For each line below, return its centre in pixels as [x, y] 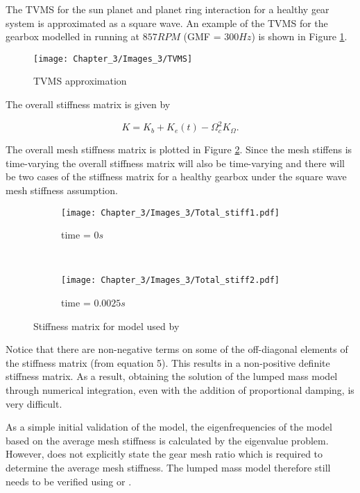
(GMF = [202, 36]
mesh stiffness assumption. [62, 190]
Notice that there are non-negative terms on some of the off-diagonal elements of [177, 349]
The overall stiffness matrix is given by [88, 104]
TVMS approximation [80, 81]
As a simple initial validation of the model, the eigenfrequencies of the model [169, 427]
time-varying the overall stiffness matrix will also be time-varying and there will [175, 163]
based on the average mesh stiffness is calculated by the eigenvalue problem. [167, 440]
